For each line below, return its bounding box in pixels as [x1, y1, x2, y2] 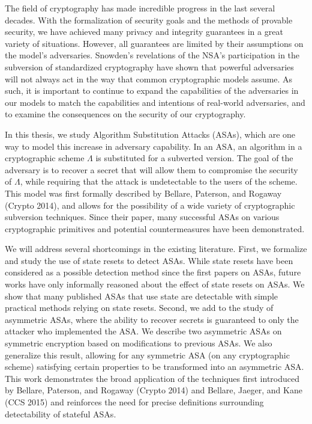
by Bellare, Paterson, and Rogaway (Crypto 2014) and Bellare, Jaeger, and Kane [5, 384, 302, 396]
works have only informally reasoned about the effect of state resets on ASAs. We [5, 278, 305, 290]
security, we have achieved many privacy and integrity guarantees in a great [5, 25, 283, 38]
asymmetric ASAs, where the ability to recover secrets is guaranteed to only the [5, 313, 299, 325]
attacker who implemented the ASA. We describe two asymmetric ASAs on [5, 325, 282, 337]
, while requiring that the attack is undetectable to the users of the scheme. [20, 175, 298, 188]
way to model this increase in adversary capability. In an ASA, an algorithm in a [5, 140, 302, 152]
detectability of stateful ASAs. [5, 407, 116, 420]
